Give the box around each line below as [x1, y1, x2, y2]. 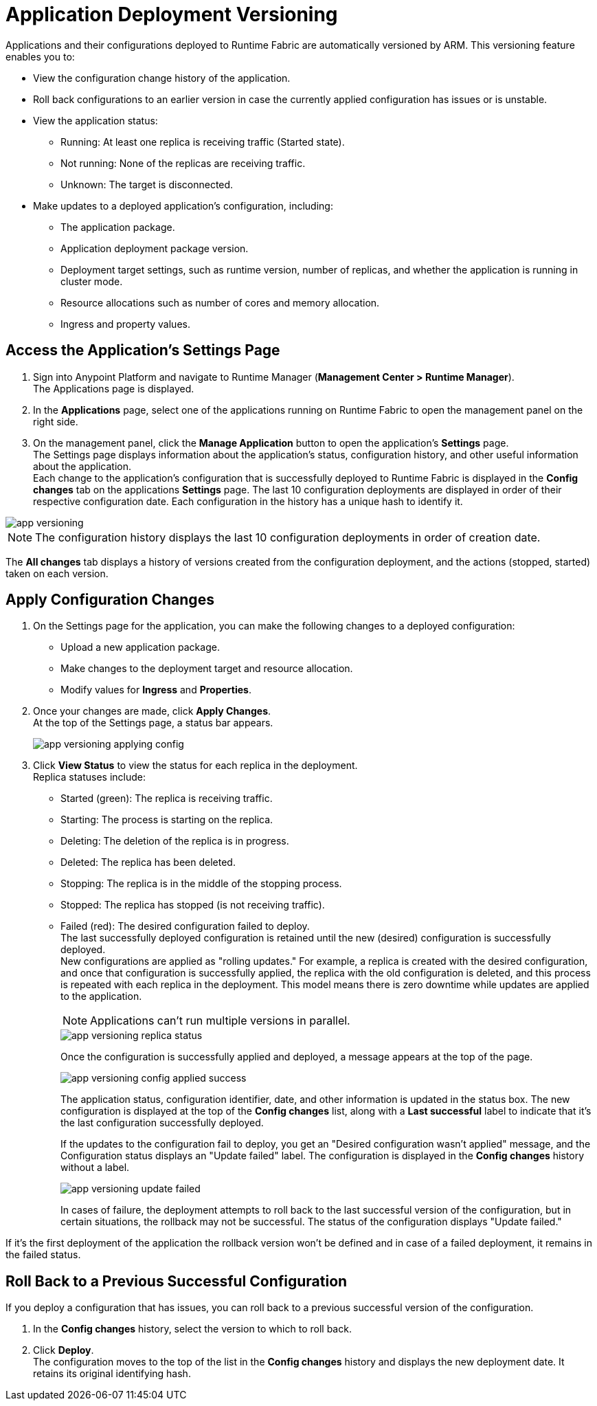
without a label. [60, 1161, 130, 1174]
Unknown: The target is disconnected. [60, 178, 234, 190]
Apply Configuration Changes [5, 591, 214, 609]
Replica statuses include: [33, 771, 146, 783]
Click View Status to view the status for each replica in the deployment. [33, 759, 358, 772]
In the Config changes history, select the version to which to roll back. [33, 1323, 352, 1335]
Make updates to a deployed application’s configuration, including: [33, 199, 333, 212]
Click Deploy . [33, 1344, 94, 1357]
